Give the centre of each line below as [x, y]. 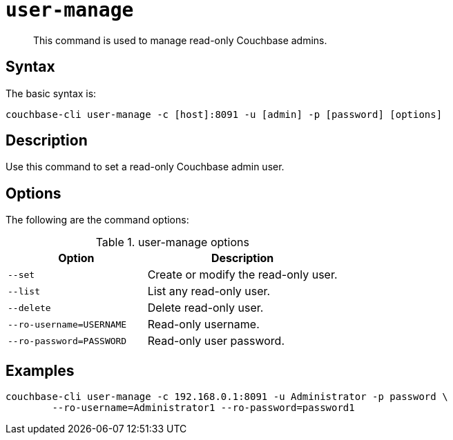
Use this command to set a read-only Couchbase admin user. [145, 167]
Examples [40, 370]
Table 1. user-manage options [172, 242]
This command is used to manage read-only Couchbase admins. [180, 40]
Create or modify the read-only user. [242, 275]
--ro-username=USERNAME [67, 324]
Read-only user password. [216, 341]
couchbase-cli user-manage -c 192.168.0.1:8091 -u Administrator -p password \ [227, 397]
